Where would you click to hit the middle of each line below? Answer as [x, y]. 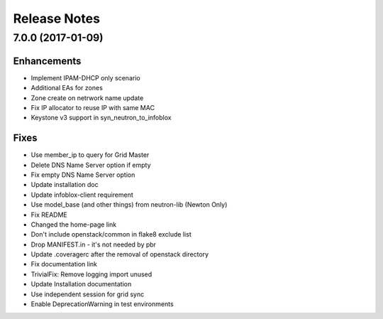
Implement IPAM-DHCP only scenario [86, 77]
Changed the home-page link [74, 225]
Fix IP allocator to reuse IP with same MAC [93, 107]
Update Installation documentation [81, 284]
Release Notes [57, 18]
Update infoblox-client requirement [82, 195]
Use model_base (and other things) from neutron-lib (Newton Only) [129, 205]
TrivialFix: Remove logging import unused [91, 274]
